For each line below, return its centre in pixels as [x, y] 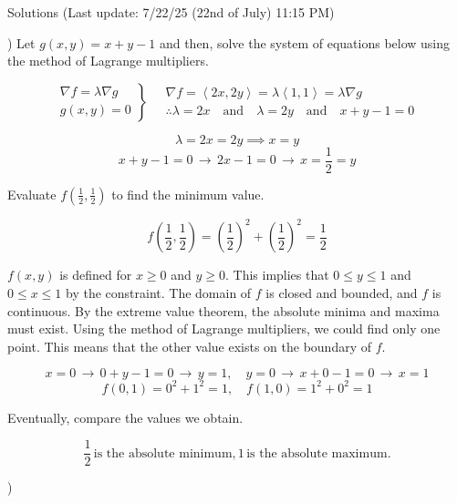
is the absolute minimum [163, 453]
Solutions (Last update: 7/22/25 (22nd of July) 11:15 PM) [171, 12]
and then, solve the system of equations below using [305, 42]
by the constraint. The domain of [158, 292]
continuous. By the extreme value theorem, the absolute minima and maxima [223, 310]
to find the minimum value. [188, 194]
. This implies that [277, 275]
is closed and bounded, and [342, 292]
